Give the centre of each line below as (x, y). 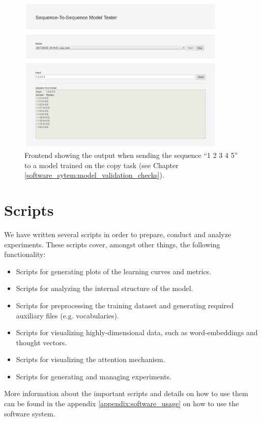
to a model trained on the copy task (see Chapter (101, 165)
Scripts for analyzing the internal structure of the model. (105, 288)
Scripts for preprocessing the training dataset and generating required (125, 305)
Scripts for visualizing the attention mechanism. (91, 359)
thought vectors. (41, 342)
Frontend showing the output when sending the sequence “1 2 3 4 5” (131, 155)
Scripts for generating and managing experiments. (94, 376)
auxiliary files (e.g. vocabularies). (67, 315)
